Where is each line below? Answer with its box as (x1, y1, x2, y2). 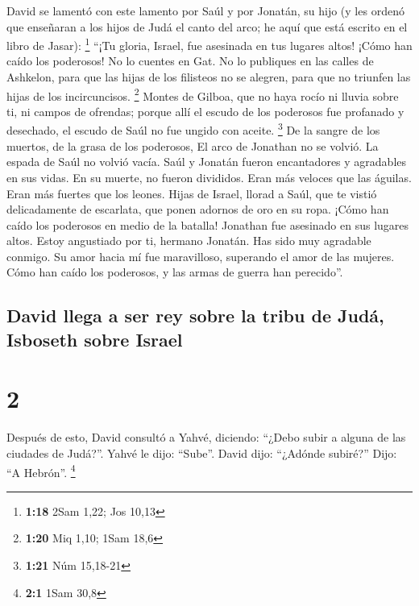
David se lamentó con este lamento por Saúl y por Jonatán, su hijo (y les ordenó (6, 2, 404, 19)
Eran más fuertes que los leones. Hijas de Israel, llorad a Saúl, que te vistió (6, 185, 377, 201)
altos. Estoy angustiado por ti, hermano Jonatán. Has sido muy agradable (6, 232, 371, 249)
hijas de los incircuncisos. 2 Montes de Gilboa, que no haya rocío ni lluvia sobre (6, 85, 399, 104)
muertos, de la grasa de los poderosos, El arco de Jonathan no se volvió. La (6, 137, 379, 154)
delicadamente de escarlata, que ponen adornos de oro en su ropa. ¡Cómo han (6, 201, 389, 218)
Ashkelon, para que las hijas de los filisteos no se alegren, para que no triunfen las (6, 68, 411, 85)
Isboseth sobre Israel (6, 326, 183, 351)
